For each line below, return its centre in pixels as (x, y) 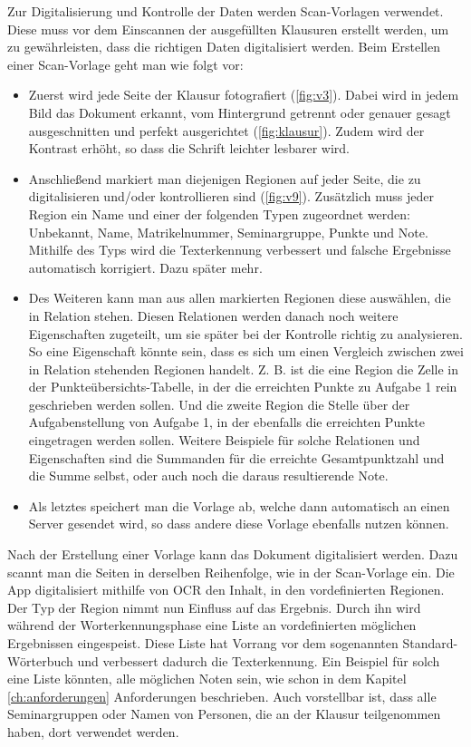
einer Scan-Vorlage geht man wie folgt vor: (125, 64)
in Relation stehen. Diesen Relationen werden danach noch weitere (213, 315)
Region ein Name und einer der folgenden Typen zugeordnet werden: (219, 213)
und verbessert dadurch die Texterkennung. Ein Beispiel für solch (259, 660)
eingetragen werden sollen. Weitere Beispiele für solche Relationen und (224, 440)
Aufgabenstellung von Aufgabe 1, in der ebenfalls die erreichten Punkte (227, 422)
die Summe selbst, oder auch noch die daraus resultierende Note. (208, 475)
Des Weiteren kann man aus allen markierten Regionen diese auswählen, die (240, 298)
